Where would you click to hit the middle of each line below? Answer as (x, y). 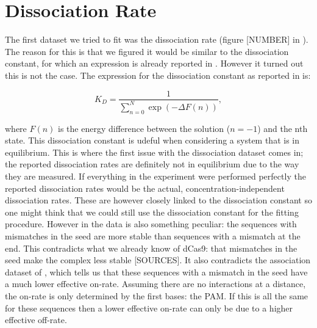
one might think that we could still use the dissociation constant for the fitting (152, 212)
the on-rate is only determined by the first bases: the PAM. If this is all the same (157, 296)
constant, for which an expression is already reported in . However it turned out (154, 63)
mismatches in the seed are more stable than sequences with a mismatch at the (153, 236)
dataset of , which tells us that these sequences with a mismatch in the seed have (156, 272)
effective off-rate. (36, 320)
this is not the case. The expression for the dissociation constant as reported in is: (158, 75)
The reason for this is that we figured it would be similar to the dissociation (147, 51)
